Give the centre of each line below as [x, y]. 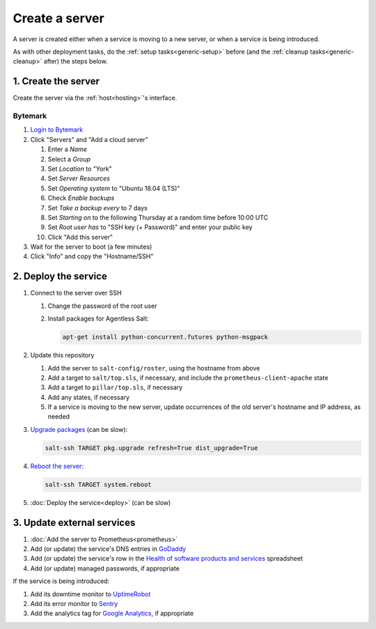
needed [58, 417]
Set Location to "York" [80, 169]
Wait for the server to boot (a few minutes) [91, 247]
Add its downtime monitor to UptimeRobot [91, 594]
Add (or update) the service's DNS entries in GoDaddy [108, 549]
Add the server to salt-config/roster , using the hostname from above [154, 368]
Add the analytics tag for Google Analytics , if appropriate [112, 614]
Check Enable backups [81, 198]
